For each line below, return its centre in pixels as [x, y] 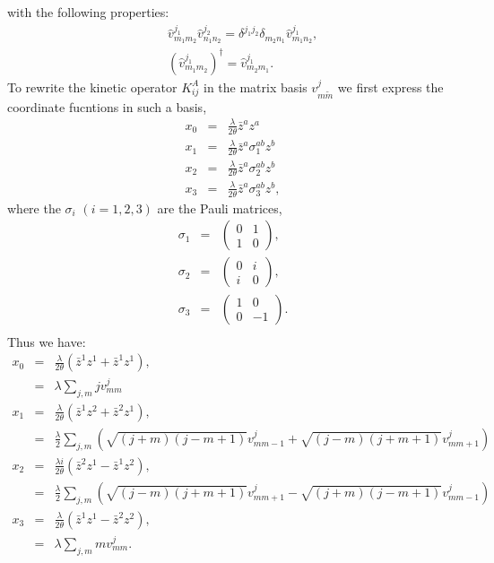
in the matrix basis [255, 87]
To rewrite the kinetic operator [92, 87]
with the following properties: [88, 12]
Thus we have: [47, 341]
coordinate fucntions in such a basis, [107, 106]
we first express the [390, 87]
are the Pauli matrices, [220, 208]
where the [34, 208]
